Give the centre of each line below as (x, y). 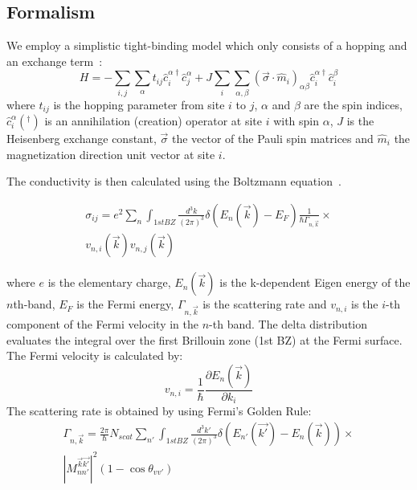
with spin (296, 120)
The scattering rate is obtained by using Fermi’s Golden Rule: (159, 411)
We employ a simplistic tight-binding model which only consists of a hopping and (207, 45)
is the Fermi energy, (125, 304)
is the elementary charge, (109, 282)
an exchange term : (55, 61)
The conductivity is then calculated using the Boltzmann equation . (174, 181)
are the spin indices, (353, 104)
